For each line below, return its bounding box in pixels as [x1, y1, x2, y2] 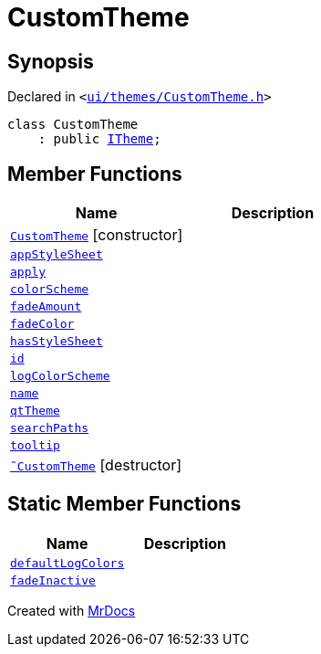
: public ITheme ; [37, 132, 161, 147]
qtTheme [10, 404, 60, 418]
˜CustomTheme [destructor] [10, 456, 182, 475]
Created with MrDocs [7, 602, 136, 618]
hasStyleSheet [10, 334, 103, 349]
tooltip [10, 438, 60, 453]
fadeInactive [10, 573, 96, 587]
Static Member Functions [7, 492, 242, 516]
